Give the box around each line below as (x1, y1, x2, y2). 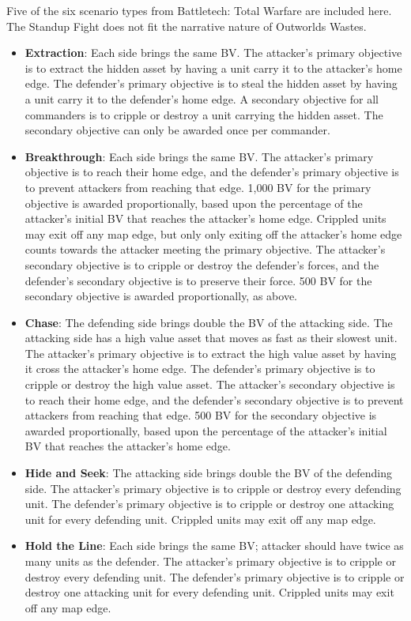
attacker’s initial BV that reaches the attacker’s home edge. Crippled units (25, 210, 386, 227)
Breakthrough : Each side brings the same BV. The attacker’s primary (25, 148, 374, 164)
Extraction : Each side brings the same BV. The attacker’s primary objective (25, 44, 402, 61)
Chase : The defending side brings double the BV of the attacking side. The (25, 314, 393, 330)
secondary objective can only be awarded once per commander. (25, 122, 330, 138)
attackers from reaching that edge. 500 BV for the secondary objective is (25, 407, 377, 423)
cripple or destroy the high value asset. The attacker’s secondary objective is (25, 376, 395, 393)
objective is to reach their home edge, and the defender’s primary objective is (25, 164, 399, 180)
